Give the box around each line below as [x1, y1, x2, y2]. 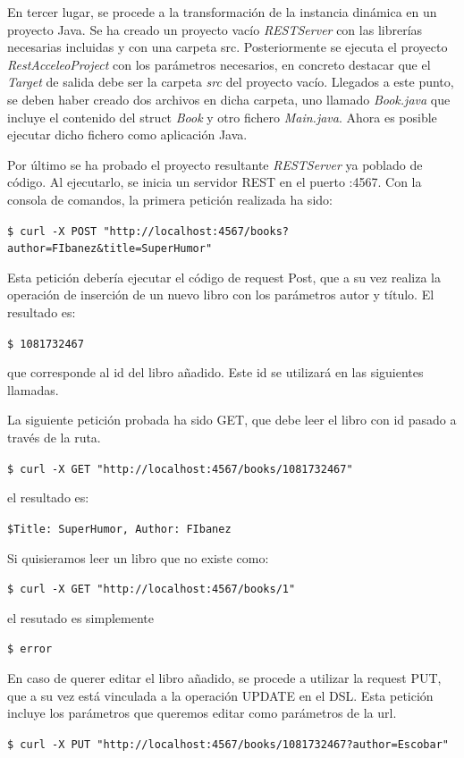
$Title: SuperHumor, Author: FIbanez [7, 522, 232, 535]
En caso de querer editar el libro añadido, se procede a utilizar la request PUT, [7, 669, 442, 687]
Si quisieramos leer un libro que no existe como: [7, 548, 269, 567]
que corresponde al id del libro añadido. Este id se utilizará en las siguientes [7, 363, 424, 382]
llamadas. [7, 380, 59, 399]
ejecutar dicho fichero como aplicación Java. [7, 125, 248, 144]
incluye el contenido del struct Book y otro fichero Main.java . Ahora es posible [7, 107, 437, 126]
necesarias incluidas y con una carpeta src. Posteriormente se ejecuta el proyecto [7, 38, 448, 56]
